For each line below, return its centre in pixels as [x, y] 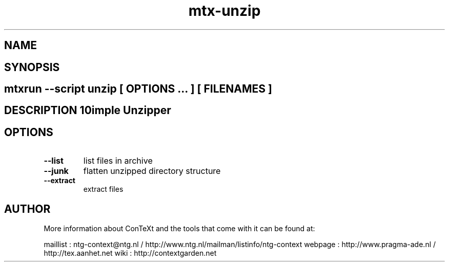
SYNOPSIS [32, 67]
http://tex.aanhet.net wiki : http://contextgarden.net [130, 253]
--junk [56, 171]
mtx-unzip [224, 11]
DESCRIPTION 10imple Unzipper [88, 110]
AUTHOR [27, 209]
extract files [103, 189]
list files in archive [118, 161]
